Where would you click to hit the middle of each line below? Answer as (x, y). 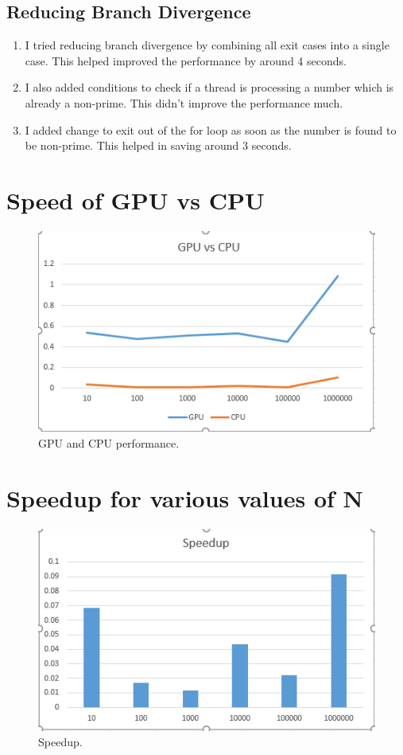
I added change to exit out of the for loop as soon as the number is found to (211, 129)
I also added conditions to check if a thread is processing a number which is (209, 87)
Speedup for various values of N (185, 497)
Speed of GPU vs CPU (136, 200)
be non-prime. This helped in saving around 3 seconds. (158, 145)
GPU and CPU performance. (109, 442)
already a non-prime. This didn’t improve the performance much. (184, 102)
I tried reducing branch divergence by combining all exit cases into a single (207, 45)
